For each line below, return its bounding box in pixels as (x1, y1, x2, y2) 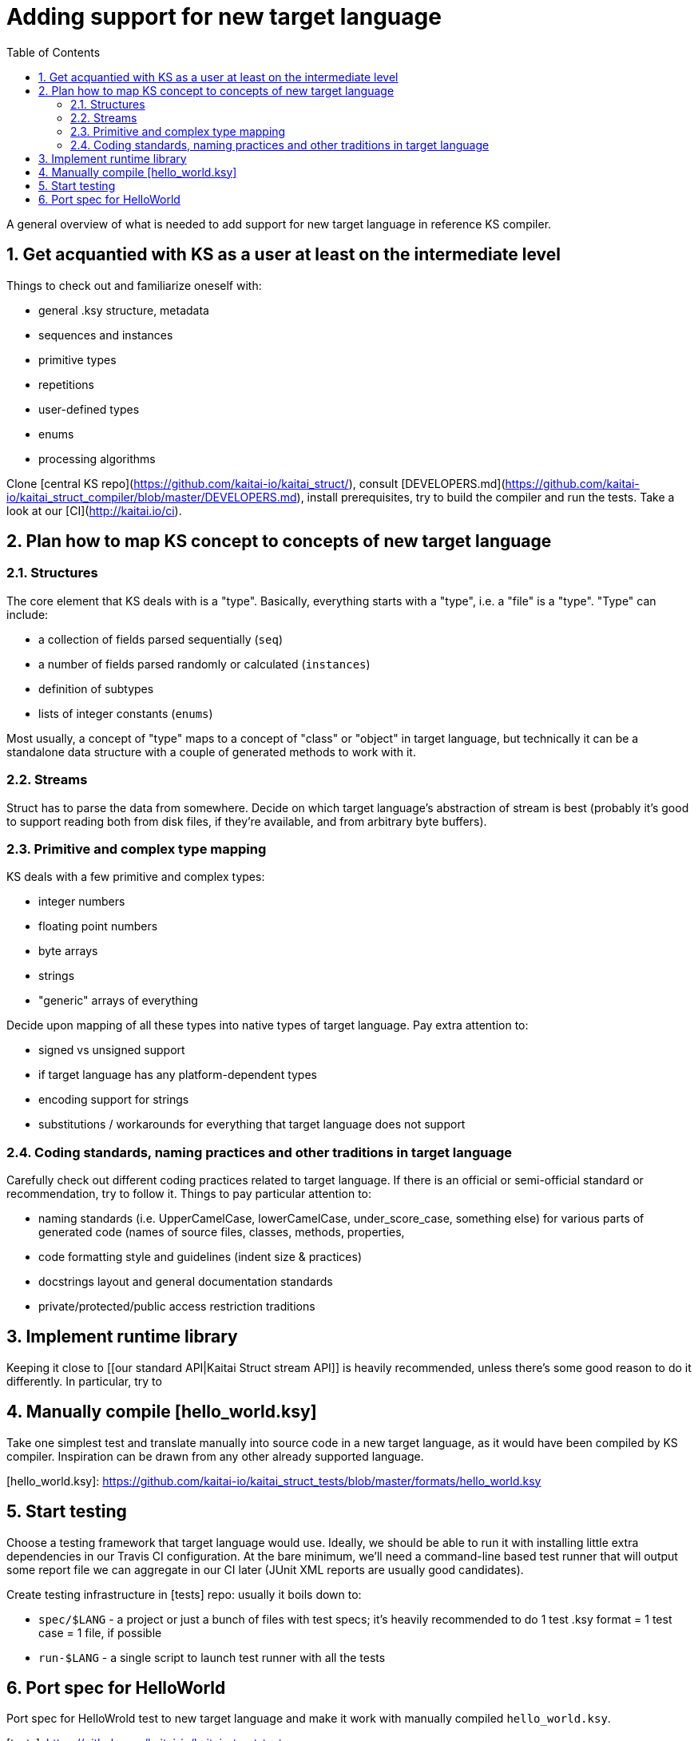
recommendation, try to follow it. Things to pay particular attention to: (6, 1187, 372, 1201)
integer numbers (38, 894, 125, 909)
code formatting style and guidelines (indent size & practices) (38, 1250, 363, 1264)
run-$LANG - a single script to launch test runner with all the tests (38, 1650, 386, 1664)
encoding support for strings (38, 1093, 189, 1107)
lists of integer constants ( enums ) (38, 706, 213, 720)
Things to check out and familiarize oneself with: (6, 278, 262, 292)
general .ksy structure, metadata (38, 303, 209, 317)
